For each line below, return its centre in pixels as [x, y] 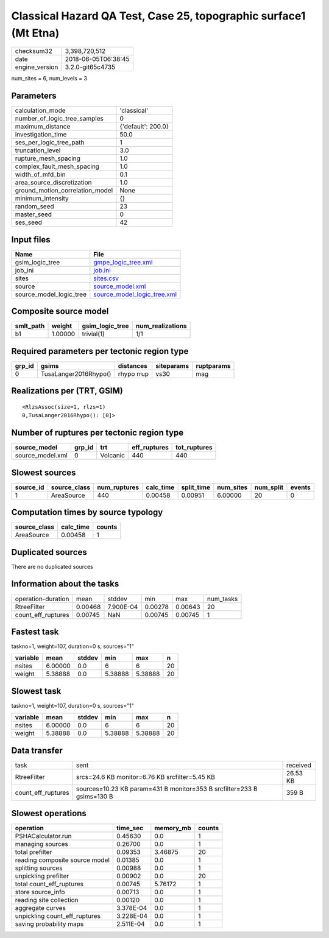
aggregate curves [41, 908]
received [299, 765]
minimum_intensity [42, 199]
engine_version [37, 67]
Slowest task [36, 691]
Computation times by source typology [87, 513]
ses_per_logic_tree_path [50, 143]
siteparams [172, 365]
